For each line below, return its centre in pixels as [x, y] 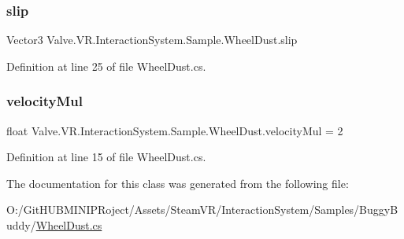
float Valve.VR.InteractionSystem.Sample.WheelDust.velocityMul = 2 [175, 130]
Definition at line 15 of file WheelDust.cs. [106, 157]
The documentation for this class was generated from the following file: [178, 183]
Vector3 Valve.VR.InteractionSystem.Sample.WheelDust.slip [152, 40]
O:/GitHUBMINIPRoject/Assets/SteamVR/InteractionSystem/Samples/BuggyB [202, 210]
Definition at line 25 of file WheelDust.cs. [106, 66]
